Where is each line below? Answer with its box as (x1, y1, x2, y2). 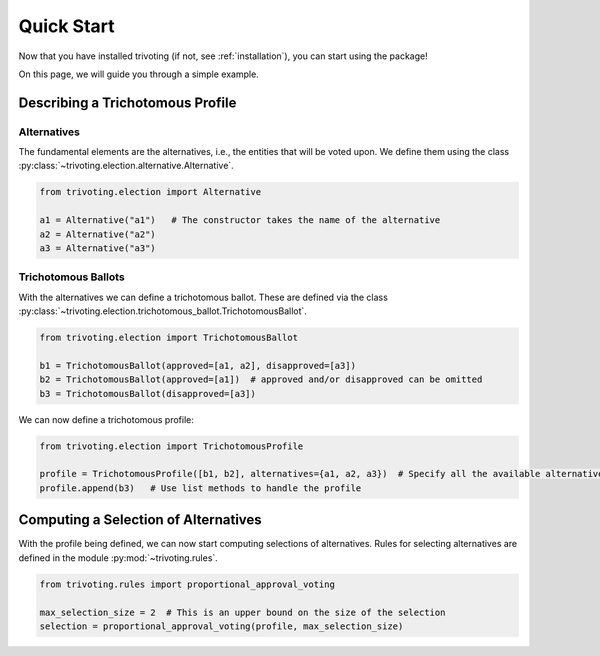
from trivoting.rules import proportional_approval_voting (39, 578, 335, 590)
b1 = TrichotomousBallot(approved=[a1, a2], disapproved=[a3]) (39, 360, 357, 371)
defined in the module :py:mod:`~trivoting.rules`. (18, 551, 219, 564)
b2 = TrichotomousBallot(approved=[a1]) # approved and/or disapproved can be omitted (39, 374, 483, 385)
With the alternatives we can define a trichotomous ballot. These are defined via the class (18, 291, 389, 303)
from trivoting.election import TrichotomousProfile (39, 440, 304, 452)
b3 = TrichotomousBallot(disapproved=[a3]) (39, 388, 257, 399)
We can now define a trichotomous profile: (18, 413, 194, 425)
